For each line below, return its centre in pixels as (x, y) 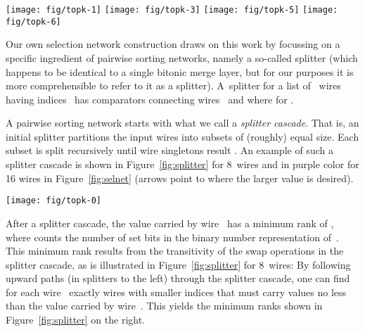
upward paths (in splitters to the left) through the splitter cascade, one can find (178, 278)
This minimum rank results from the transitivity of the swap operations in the (175, 251)
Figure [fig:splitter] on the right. (75, 320)
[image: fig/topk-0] (54, 201)
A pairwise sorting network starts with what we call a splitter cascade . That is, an (182, 123)
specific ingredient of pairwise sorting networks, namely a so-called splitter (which (182, 57)
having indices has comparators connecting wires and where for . (150, 99)
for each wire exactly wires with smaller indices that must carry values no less (176, 292)
